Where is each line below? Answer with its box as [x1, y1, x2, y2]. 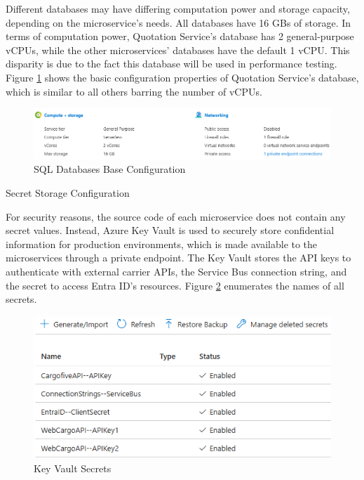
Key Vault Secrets [34, 461, 112, 476]
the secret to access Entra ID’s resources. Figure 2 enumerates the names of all [6, 278, 344, 292]
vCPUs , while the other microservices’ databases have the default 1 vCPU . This [6, 42, 350, 57]
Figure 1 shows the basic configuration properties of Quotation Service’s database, [6, 70, 359, 84]
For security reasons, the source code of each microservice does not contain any [6, 209, 346, 223]
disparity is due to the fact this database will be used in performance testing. [6, 56, 337, 71]
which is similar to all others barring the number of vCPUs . [6, 84, 262, 98]
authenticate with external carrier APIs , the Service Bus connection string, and [6, 264, 347, 278]
